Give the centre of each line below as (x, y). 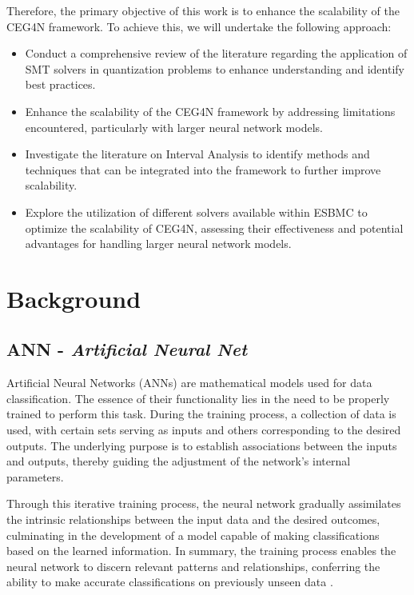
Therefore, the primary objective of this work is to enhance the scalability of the (203, 10)
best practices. (60, 84)
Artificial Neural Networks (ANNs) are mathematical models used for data (189, 383)
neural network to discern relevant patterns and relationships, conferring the (193, 566)
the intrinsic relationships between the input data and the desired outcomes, (193, 519)
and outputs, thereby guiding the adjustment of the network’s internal (179, 461)
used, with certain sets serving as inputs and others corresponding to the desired (204, 430)
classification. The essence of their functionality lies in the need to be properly (198, 398)
